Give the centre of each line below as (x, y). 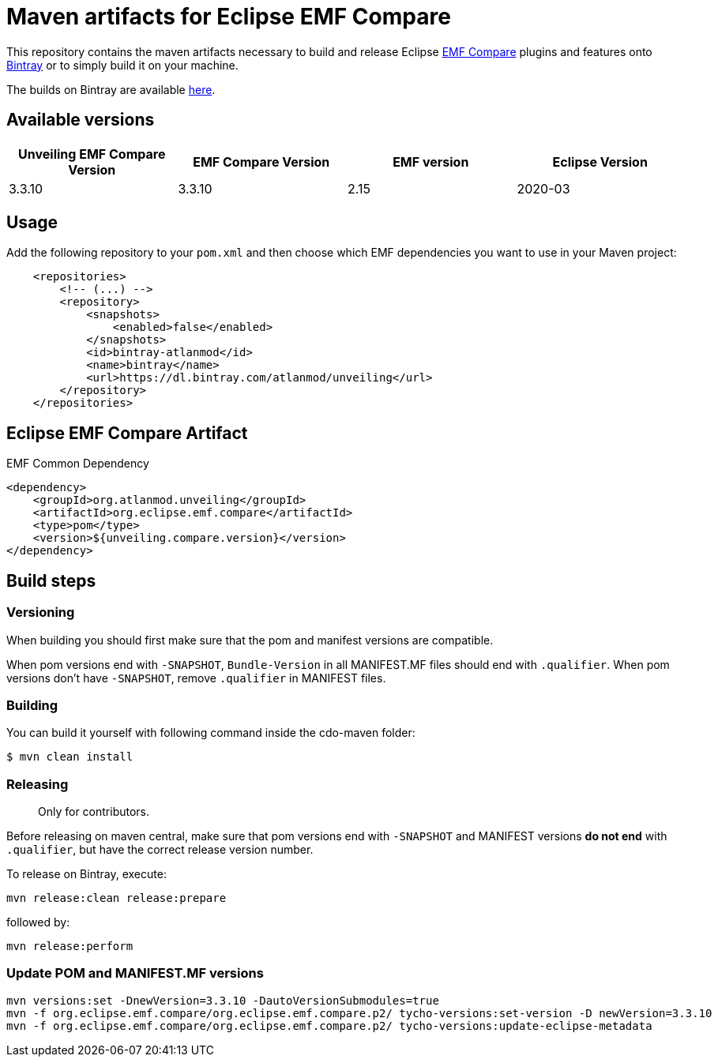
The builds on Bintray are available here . (111, 89)
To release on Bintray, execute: (86, 874)
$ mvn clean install (70, 757)
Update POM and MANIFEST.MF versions (135, 973)
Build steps (51, 580)
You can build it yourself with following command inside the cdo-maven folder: (211, 733)
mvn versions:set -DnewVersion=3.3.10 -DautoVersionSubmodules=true (223, 1000)
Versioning (41, 612)
